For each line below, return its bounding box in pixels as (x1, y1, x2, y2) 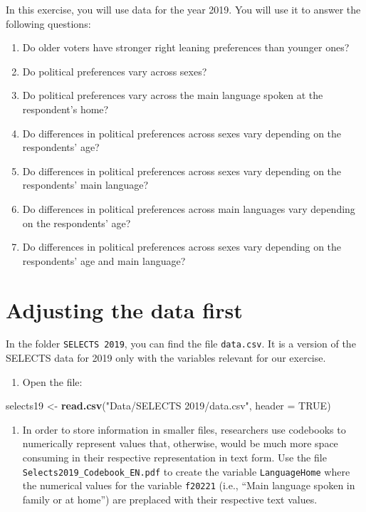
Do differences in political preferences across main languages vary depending (22, 201, 355, 216)
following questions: (6, 16, 91, 31)
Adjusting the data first (6, 295, 243, 324)
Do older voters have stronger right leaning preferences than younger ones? (22, 40, 350, 55)
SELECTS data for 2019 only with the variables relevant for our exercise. (6, 350, 326, 365)
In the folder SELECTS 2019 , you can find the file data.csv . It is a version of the (6, 336, 356, 351)
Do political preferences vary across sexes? (22, 63, 207, 78)
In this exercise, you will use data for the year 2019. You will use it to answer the (6, 2, 361, 16)
